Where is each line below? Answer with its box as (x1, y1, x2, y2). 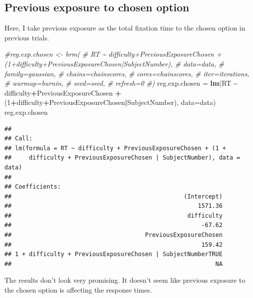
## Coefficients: (4, 183, 61, 191)
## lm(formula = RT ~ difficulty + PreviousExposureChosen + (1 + (4, 144, 226, 152)
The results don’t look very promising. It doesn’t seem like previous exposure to (4, 275, 245, 285)
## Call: (4, 135, 33, 142)
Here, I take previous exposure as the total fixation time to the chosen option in (4, 23, 246, 33)
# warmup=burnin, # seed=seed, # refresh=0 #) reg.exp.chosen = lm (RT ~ (4, 78, 238, 88)
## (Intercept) (4, 193, 223, 200)
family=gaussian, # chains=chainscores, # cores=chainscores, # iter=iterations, (4, 68, 250, 78)
